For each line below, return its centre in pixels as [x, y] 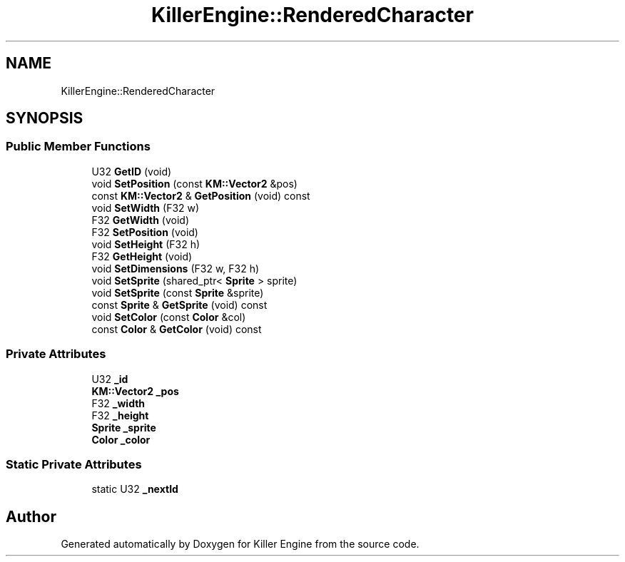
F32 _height [120, 415]
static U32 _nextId [135, 489]
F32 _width [118, 403]
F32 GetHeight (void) [142, 256]
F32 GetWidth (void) [141, 220]
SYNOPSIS [45, 118]
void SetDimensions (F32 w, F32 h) [176, 268]
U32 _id [110, 379]
